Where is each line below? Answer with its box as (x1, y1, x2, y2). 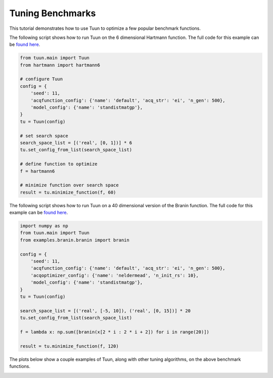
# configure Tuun (20, 76, 63, 82)
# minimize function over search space (20, 182, 119, 188)
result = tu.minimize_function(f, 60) (20, 190, 116, 195)
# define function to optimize (20, 161, 98, 167)
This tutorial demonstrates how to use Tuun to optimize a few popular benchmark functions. (9, 25, 201, 31)
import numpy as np (20, 223, 68, 229)
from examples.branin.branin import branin (20, 237, 130, 243)
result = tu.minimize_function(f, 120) (20, 343, 119, 349)
